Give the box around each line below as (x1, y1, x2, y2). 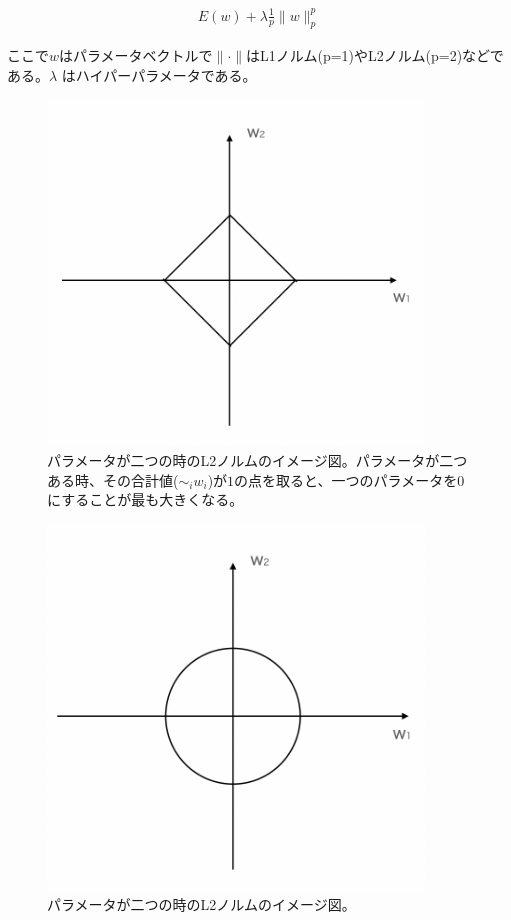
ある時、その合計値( (47, 469, 179, 490)
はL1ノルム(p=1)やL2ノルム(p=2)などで (246, 45, 504, 66)
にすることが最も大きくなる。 (47, 489, 244, 510)
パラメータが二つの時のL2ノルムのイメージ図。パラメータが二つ (47, 450, 468, 471)
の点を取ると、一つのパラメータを (234, 469, 458, 490)
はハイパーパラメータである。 (61, 64, 257, 85)
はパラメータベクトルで (59, 45, 213, 66)
